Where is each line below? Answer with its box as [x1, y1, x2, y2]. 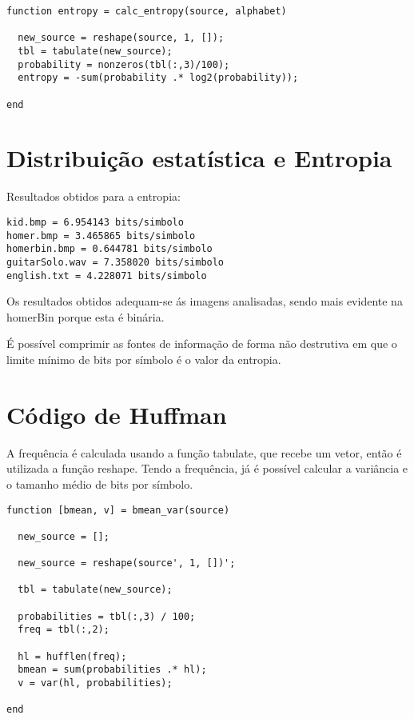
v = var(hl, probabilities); [18, 677, 173, 689]
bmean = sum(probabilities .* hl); [18, 664, 207, 676]
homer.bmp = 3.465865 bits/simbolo [6, 230, 196, 242]
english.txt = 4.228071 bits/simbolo [6, 270, 207, 282]
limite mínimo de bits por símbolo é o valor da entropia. [6, 351, 281, 368]
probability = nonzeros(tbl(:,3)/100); [18, 58, 230, 70]
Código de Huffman [6, 397, 227, 430]
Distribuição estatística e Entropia [6, 142, 392, 174]
